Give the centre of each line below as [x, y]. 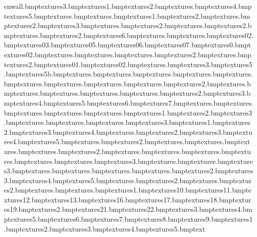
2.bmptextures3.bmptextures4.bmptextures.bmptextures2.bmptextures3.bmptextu [128, 132]
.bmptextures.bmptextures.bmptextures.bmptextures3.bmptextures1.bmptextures [127, 122]
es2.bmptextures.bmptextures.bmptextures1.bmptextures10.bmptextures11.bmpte [128, 190]
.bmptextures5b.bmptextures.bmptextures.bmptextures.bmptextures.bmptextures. [128, 74]
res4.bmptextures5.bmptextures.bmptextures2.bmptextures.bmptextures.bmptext [127, 141]
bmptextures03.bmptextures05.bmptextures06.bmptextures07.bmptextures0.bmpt [128, 45]
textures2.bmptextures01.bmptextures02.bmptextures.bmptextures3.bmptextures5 [128, 64]
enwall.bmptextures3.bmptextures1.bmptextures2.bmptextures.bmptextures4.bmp [128, 6]
